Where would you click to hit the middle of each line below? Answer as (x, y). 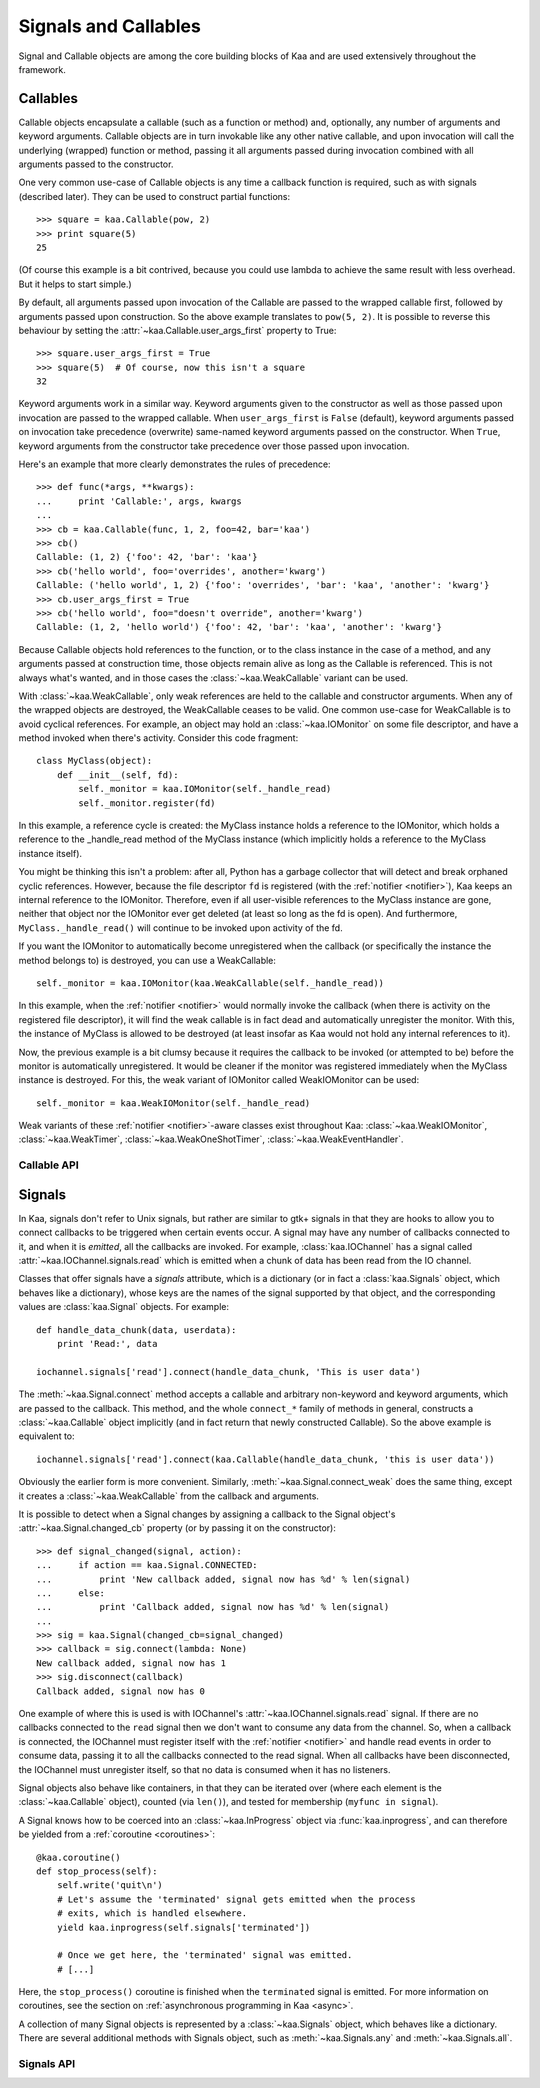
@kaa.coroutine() (78, 1857)
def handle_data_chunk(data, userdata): (136, 1329)
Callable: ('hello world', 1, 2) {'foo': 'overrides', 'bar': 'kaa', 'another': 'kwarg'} (263, 585)
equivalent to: (46, 1436)
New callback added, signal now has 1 (131, 1663)
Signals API (47, 2063)
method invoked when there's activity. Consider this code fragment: (158, 738)
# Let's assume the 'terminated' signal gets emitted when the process (236, 1899)
